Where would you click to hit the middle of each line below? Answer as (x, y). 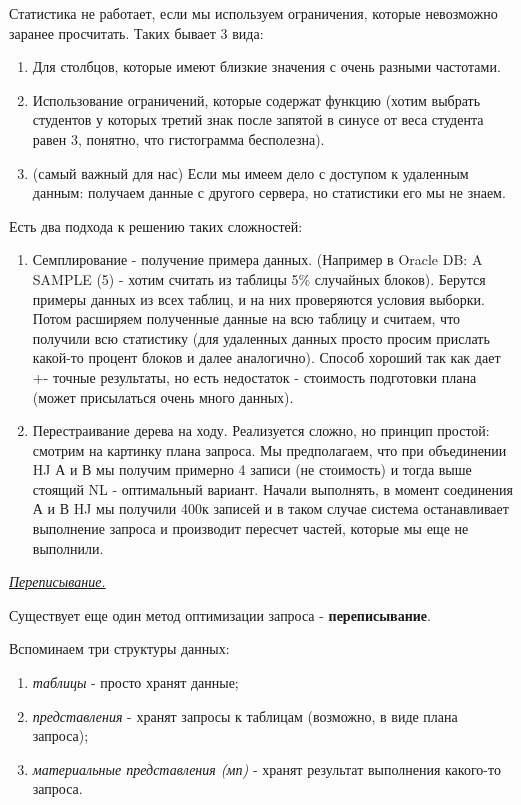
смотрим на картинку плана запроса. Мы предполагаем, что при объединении (269, 449)
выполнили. (68, 547)
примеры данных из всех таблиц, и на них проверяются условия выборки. (258, 298)
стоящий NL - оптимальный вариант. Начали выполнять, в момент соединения (272, 488)
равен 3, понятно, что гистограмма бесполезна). (178, 138)
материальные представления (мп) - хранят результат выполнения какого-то (266, 768)
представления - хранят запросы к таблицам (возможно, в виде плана (245, 715)
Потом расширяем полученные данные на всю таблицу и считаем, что (246, 318)
